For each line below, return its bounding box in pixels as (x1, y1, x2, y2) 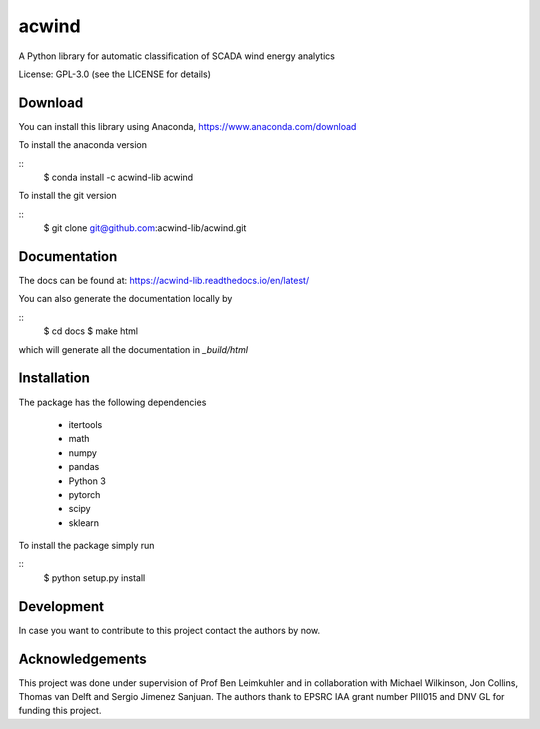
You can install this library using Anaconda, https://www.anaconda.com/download (18, 120, 357, 132)
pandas (68, 461, 100, 473)
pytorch (68, 488, 101, 500)
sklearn (68, 516, 100, 529)
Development (18, 598, 105, 615)
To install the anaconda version (18, 139, 148, 151)
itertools (68, 418, 103, 430)
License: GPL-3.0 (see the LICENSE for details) (18, 68, 212, 80)
